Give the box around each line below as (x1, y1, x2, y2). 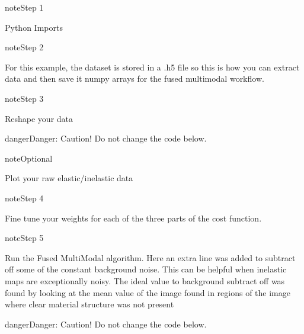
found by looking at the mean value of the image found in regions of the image (5, 286, 290, 298)
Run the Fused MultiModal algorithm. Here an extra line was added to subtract (5, 251, 296, 264)
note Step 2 (5, 41, 44, 53)
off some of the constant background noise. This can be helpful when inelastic (5, 263, 287, 275)
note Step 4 (5, 191, 44, 204)
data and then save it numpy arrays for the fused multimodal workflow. (5, 72, 264, 85)
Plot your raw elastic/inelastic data (5, 172, 133, 184)
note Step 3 (5, 92, 44, 104)
